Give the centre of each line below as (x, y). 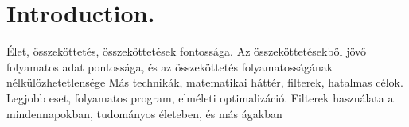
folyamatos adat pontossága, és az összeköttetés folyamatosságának (170, 66)
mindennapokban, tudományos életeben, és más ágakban (144, 113)
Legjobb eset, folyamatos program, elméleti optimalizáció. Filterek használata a (200, 97)
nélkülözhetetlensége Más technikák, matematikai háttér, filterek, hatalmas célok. (205, 82)
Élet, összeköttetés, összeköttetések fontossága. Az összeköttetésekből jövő (187, 51)
